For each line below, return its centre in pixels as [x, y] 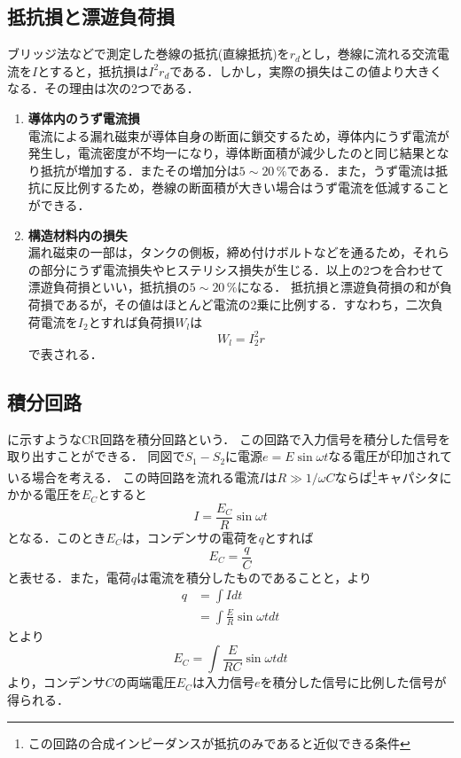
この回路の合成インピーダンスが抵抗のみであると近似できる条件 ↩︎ [219, 742]
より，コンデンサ [56, 682]
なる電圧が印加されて [390, 456]
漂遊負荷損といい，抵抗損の [109, 287]
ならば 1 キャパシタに [393, 476]
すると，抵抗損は [99, 70]
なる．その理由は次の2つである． [103, 88]
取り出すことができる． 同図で [96, 456]
